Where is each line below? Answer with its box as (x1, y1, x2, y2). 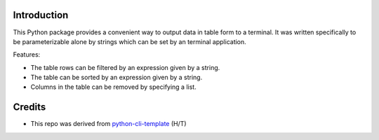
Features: (13, 50, 41, 59)
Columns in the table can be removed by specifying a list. (30, 83, 197, 91)
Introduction (13, 9, 69, 21)
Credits (13, 101, 46, 113)
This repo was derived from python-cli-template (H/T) (30, 120, 187, 128)
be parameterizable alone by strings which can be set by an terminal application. (13, 37, 247, 45)
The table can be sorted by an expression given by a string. (30, 73, 203, 82)
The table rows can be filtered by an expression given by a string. (30, 63, 220, 71)
